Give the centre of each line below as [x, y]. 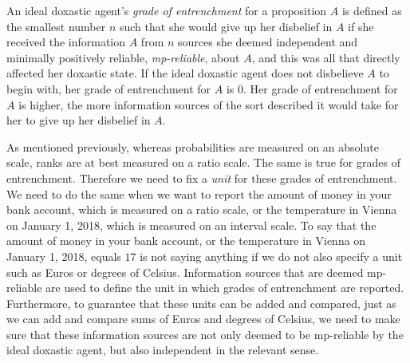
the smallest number [56, 26]
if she [361, 26]
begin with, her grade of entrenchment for [109, 88]
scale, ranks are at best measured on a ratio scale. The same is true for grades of [203, 162]
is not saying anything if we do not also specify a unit [271, 256]
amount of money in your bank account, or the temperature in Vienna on [186, 241]
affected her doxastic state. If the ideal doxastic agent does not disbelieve [185, 73]
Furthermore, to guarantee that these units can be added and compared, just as [201, 303]
